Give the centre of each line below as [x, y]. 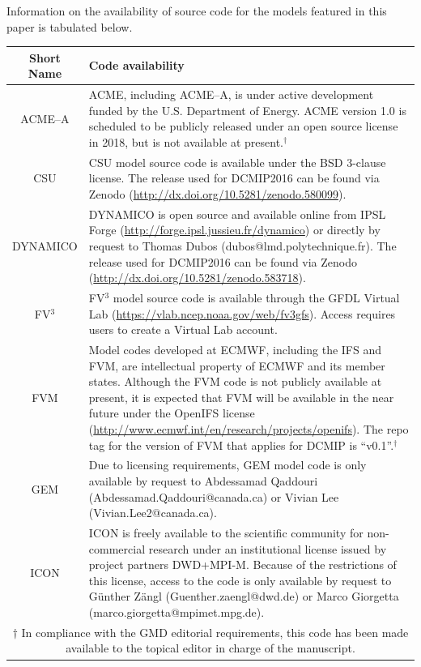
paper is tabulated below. [70, 26]
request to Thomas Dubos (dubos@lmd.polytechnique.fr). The [242, 245]
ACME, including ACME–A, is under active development [231, 94]
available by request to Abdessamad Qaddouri [203, 481]
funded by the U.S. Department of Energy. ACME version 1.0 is [247, 110]
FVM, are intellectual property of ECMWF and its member [237, 365]
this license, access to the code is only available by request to [240, 580]
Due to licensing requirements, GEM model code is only [228, 465]
